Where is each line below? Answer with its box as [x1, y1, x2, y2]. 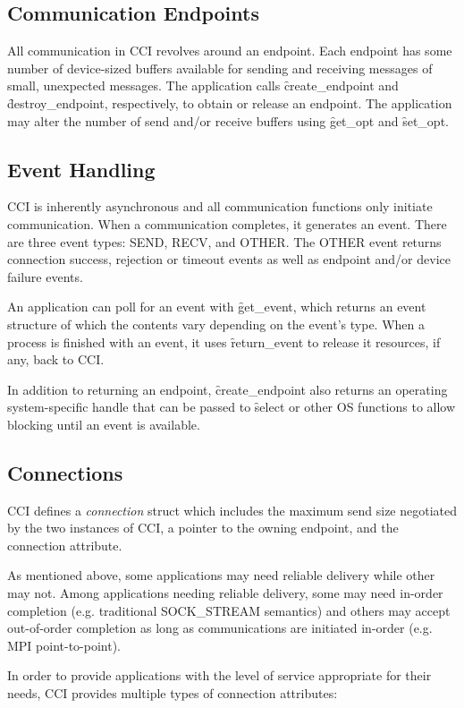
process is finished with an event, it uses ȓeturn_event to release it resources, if [7, 332, 441, 351]
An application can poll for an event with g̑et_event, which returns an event [7, 297, 426, 316]
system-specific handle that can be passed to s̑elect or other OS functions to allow [7, 397, 456, 416]
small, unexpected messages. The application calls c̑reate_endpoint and [7, 76, 399, 95]
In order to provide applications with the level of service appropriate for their [7, 666, 432, 685]
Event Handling [7, 155, 156, 183]
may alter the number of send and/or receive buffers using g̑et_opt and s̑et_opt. [7, 111, 449, 130]
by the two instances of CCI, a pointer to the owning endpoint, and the [7, 518, 399, 537]
